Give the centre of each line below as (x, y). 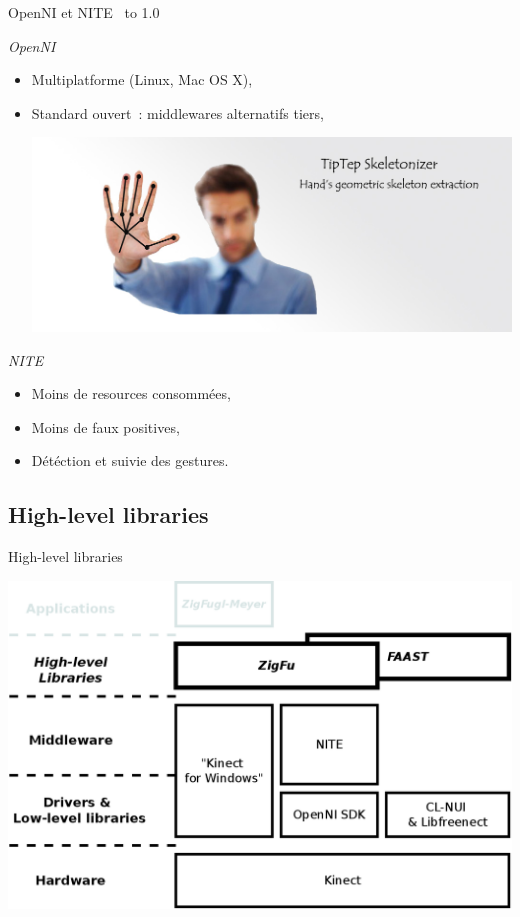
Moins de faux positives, (105, 426)
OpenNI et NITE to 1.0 (84, 12)
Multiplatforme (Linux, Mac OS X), (142, 79)
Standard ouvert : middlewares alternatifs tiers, (177, 112)
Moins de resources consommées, (131, 393)
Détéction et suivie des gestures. (130, 460)
